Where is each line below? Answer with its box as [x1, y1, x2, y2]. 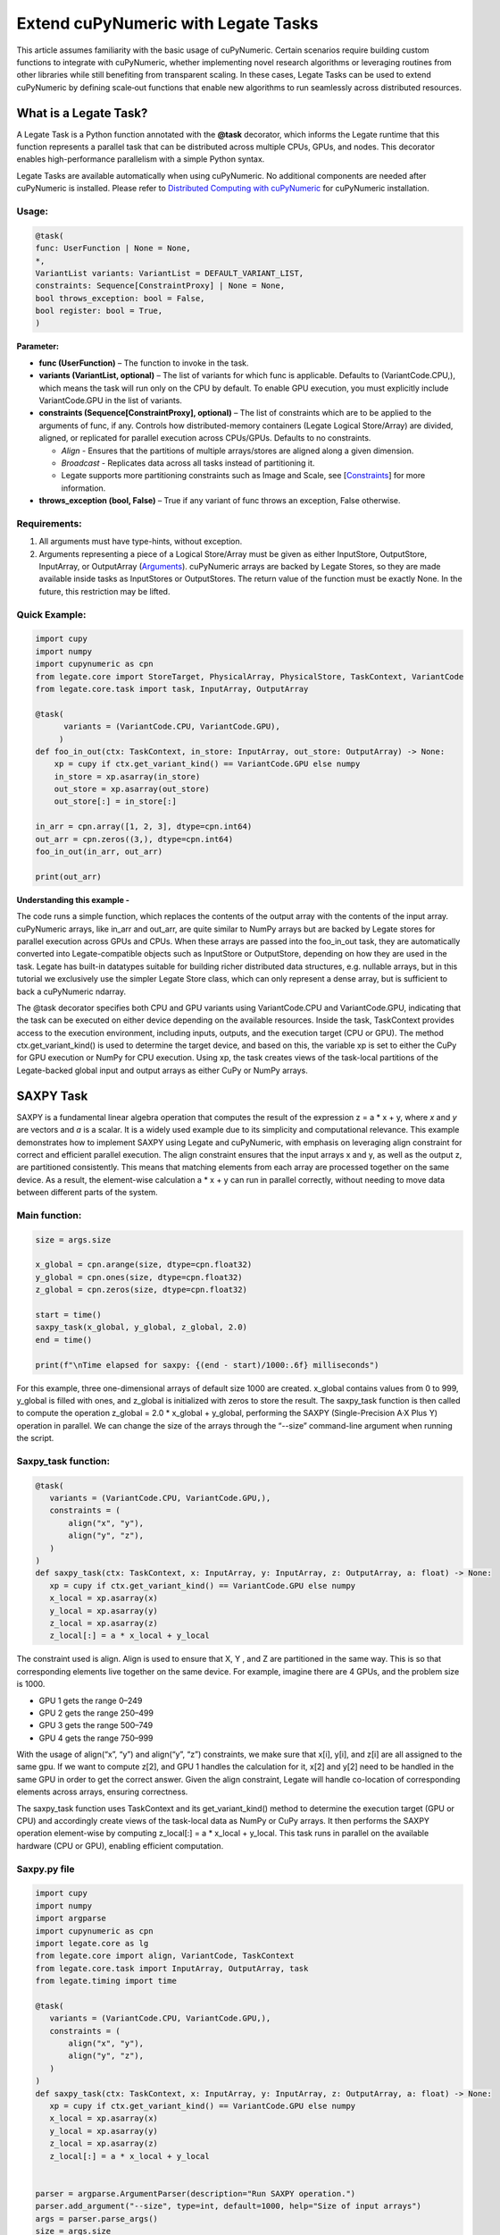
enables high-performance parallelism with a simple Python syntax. [16, 154, 265, 164]
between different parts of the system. [16, 1187, 158, 1198]
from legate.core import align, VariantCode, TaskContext [35, 1951, 295, 1961]
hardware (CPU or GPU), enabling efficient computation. [16, 1840, 224, 1851]
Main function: [16, 1209, 82, 1221]
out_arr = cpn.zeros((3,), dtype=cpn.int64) [35, 834, 234, 844]
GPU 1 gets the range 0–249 [38, 1695, 143, 1706]
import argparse [35, 1913, 107, 1924]
